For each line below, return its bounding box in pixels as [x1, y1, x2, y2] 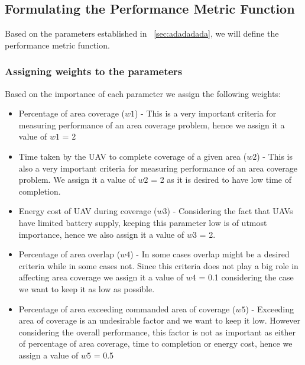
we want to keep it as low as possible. [18, 282, 155, 295]
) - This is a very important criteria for [135, 107, 277, 119]
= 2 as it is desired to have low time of [151, 173, 291, 186]
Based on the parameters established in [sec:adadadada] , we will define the [5, 27, 279, 40]
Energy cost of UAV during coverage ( [18, 205, 157, 217]
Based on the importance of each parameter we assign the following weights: [5, 87, 281, 99]
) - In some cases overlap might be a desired [130, 248, 290, 260]
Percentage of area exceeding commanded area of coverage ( [18, 302, 236, 315]
